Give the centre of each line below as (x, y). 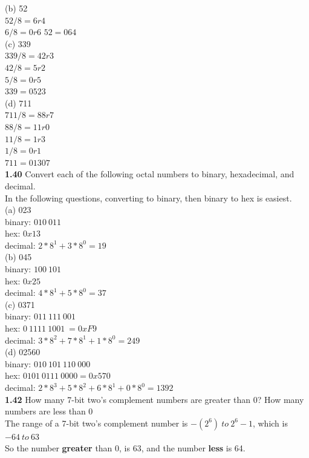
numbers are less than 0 (49, 411)
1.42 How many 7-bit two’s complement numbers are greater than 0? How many (154, 399)
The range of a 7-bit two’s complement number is (96, 423)
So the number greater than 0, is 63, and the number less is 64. (125, 448)
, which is (270, 423)
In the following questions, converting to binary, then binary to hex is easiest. (148, 198)
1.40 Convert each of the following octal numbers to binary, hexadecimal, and (150, 174)
